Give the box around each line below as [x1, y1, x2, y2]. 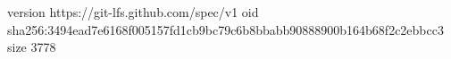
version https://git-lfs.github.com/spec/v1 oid [7, 3, 259, 21]
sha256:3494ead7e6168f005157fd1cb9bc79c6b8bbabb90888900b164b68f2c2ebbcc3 [7, 20, 444, 38]
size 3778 [7, 38, 56, 56]
